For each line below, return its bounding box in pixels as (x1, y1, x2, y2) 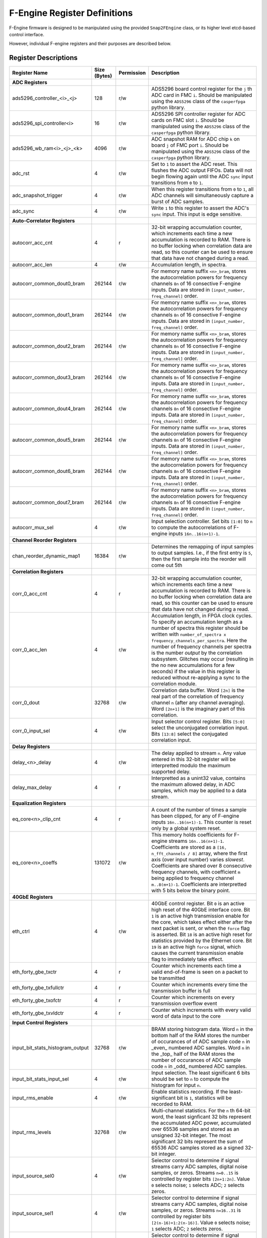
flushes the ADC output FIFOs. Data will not (151, 167, 252, 174)
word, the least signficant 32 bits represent (151, 1113, 252, 1120)
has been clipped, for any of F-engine (151, 813, 239, 820)
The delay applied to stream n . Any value (151, 750, 246, 757)
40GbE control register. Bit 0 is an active (151, 900, 245, 907)
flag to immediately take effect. (151, 956, 223, 963)
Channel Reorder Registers (12, 537, 77, 544)
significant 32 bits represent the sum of (151, 1138, 243, 1145)
